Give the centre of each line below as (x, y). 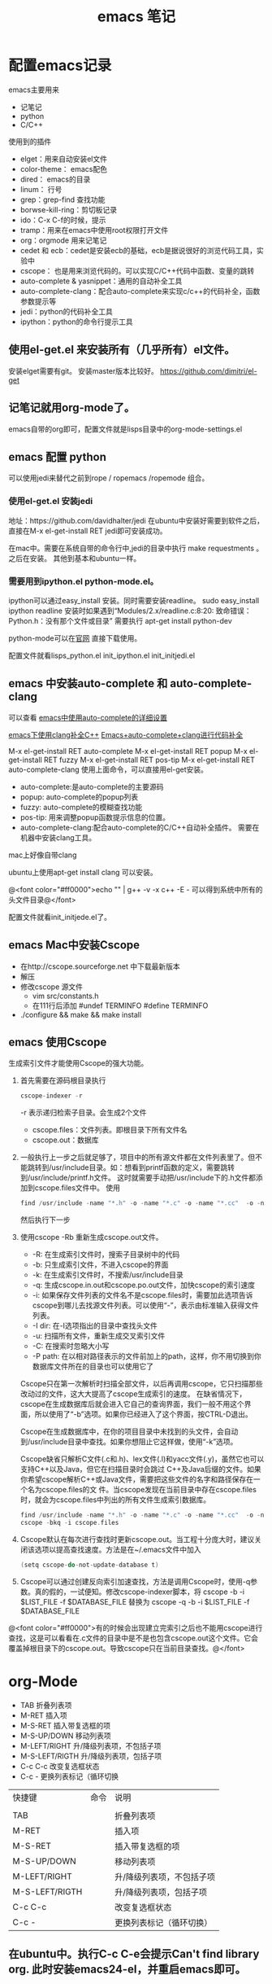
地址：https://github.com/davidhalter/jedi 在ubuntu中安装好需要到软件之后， (136, 520)
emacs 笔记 (136, 17)
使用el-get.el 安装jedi (51, 501)
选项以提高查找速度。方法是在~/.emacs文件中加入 (118, 1549)
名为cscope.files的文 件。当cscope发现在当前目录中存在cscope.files (142, 1490)
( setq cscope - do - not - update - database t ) (89, 1565)
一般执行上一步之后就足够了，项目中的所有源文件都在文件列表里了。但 (138, 1158)
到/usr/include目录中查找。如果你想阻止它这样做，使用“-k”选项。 (129, 1442)
